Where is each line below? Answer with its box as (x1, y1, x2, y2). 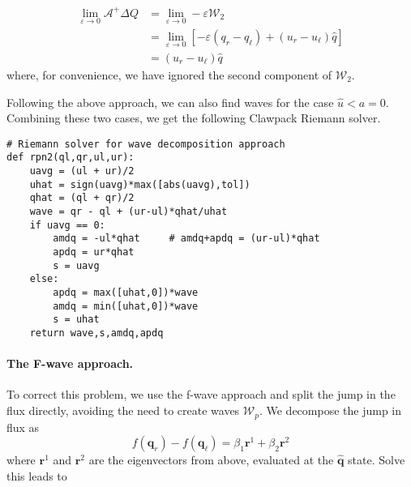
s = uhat (53, 314, 100, 326)
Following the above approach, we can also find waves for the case (6, 93, 334, 110)
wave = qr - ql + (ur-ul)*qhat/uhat (29, 206, 228, 218)
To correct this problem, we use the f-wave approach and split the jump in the (6, 386, 396, 403)
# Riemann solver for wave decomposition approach (6, 138, 285, 150)
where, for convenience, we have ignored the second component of (6, 66, 332, 83)
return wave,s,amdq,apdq (29, 327, 164, 339)
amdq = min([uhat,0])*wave (53, 300, 199, 312)
